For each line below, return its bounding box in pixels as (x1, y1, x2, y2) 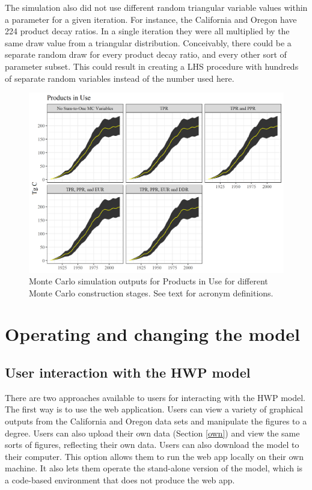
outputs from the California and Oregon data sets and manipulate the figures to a (5, 415, 307, 427)
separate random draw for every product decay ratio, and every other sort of (5, 48, 287, 61)
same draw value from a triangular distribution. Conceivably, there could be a (5, 36, 292, 49)
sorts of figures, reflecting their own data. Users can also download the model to (5, 438, 299, 451)
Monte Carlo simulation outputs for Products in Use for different (29, 275, 268, 287)
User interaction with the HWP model (5, 363, 251, 382)
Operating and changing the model (5, 322, 300, 346)
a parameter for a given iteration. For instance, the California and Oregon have (5, 13, 297, 25)
